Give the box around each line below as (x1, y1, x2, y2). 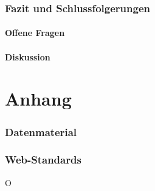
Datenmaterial (5, 124, 77, 139)
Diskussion (5, 50, 50, 63)
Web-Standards (5, 152, 81, 167)
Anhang (5, 86, 72, 111)
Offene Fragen (5, 26, 65, 39)
